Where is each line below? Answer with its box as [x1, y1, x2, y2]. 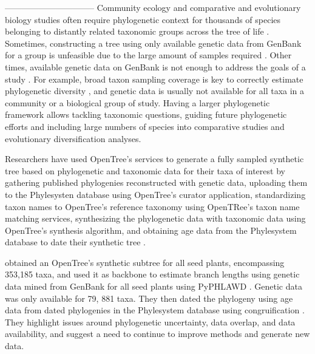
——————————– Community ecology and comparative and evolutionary [5, 1, 301, 13]
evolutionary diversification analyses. [5, 132, 141, 145]
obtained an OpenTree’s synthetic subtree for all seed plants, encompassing [5, 256, 285, 268]
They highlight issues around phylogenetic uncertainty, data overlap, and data [5, 315, 296, 328]
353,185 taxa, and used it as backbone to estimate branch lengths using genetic [5, 268, 300, 281]
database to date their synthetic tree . [5, 236, 146, 248]
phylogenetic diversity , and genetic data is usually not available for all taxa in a [5, 84, 305, 97]
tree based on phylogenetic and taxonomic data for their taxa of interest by [5, 164, 285, 177]
